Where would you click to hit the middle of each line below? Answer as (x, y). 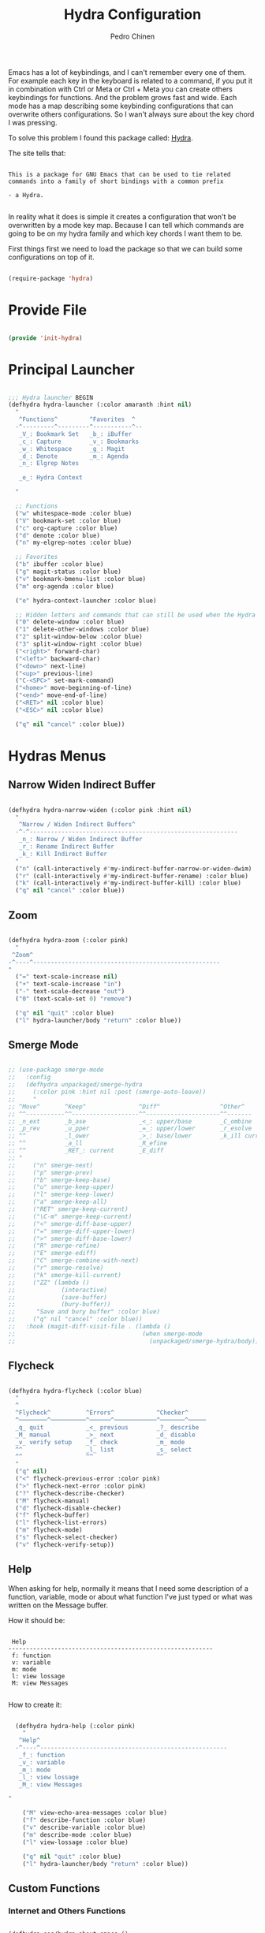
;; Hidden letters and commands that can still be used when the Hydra (136, 615)
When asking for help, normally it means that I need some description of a (128, 1588)
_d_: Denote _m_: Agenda (73, 456)
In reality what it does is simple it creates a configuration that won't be (122, 216)
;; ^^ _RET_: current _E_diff (86, 1151)
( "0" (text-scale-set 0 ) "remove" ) (74, 999)
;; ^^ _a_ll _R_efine (88, 1143)
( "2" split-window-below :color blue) (79, 637)
